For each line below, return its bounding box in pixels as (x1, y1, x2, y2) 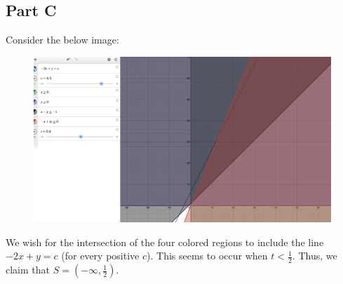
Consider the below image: (6, 32, 119, 47)
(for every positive (61, 248, 140, 263)
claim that (6, 262, 50, 277)
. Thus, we (292, 248, 337, 263)
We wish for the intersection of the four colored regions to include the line (6, 234, 324, 249)
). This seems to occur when (147, 248, 268, 263)
